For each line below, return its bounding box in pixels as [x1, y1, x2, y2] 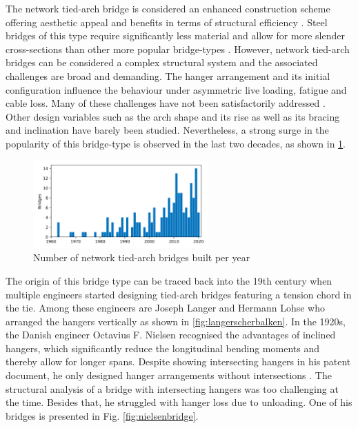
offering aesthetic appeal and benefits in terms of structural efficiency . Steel [6, 14, 328, 29]
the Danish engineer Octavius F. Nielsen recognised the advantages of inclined [6, 327, 336, 342]
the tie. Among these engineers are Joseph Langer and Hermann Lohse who [6, 300, 326, 315]
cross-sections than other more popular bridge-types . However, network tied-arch [6, 41, 350, 56]
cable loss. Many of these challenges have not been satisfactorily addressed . [6, 96, 326, 110]
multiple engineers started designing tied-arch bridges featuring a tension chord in [6, 287, 352, 301]
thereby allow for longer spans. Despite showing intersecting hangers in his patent [6, 354, 351, 369]
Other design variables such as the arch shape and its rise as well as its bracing [6, 109, 340, 123]
